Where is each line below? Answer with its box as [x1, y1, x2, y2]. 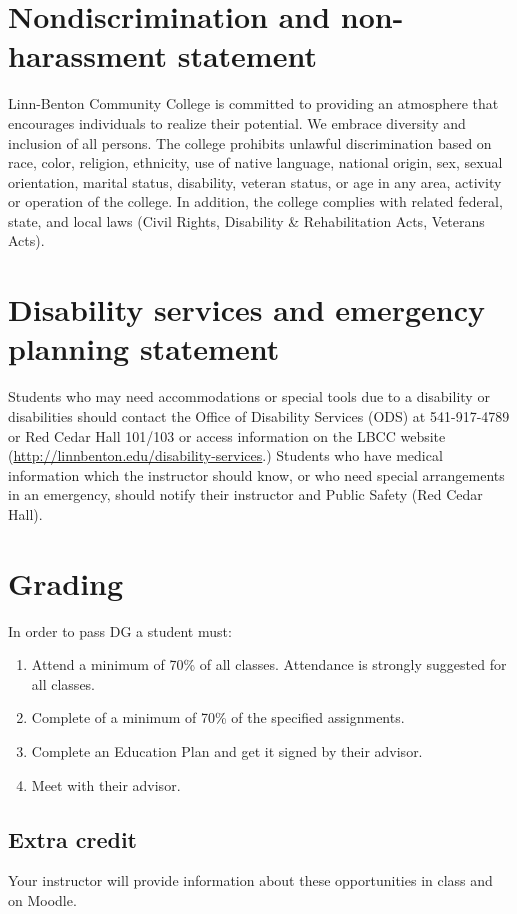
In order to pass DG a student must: [8, 620, 232, 641]
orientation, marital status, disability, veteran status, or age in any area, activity [8, 171, 502, 192]
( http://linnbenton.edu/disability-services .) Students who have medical [8, 445, 443, 466]
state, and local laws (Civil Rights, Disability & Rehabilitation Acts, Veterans [8, 210, 485, 231]
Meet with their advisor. [31, 774, 181, 795]
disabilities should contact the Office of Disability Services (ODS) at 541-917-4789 [8, 405, 510, 426]
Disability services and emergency [8, 289, 486, 330]
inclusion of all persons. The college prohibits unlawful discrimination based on [8, 132, 492, 153]
